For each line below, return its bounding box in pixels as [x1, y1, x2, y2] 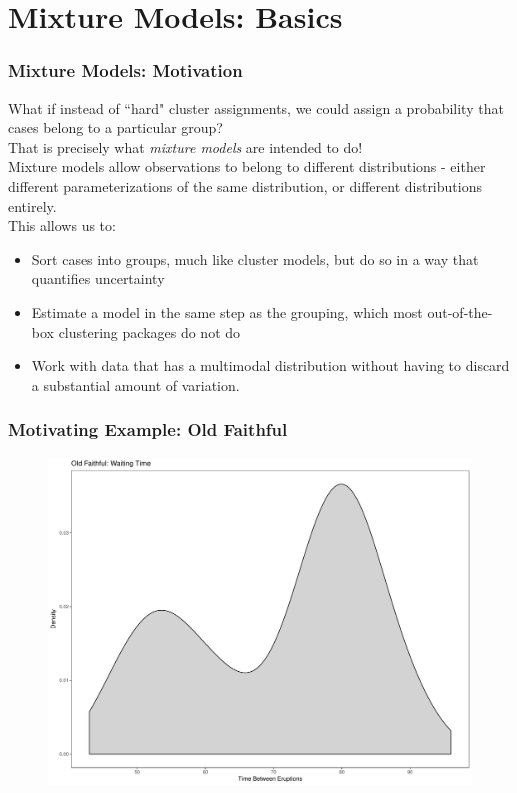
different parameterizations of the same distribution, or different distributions [8, 175, 482, 196]
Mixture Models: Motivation [8, 58, 243, 83]
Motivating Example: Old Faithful [8, 417, 288, 442]
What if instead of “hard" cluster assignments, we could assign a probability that [8, 97, 504, 118]
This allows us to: [8, 215, 116, 236]
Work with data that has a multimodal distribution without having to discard [31, 355, 510, 376]
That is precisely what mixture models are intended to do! [8, 136, 363, 157]
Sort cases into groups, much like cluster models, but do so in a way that [31, 248, 479, 269]
